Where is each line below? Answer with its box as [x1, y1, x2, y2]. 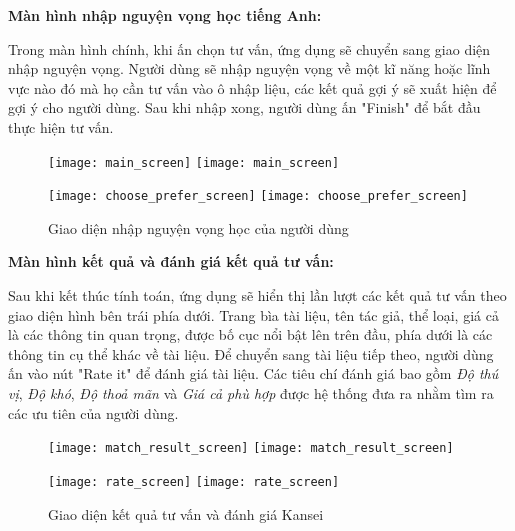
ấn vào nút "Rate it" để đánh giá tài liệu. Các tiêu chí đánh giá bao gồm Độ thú [8, 363, 499, 384]
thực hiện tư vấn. [8, 116, 114, 137]
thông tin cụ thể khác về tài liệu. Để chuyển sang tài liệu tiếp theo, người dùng [8, 343, 494, 364]
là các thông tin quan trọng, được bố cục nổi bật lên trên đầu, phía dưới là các [8, 324, 493, 345]
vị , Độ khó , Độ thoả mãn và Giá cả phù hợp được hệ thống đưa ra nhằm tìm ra [8, 383, 494, 404]
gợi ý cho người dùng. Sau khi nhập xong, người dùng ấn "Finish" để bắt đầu [8, 97, 481, 118]
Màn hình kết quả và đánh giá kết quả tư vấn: [8, 251, 334, 272]
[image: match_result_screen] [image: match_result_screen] [48, 441, 454, 456]
